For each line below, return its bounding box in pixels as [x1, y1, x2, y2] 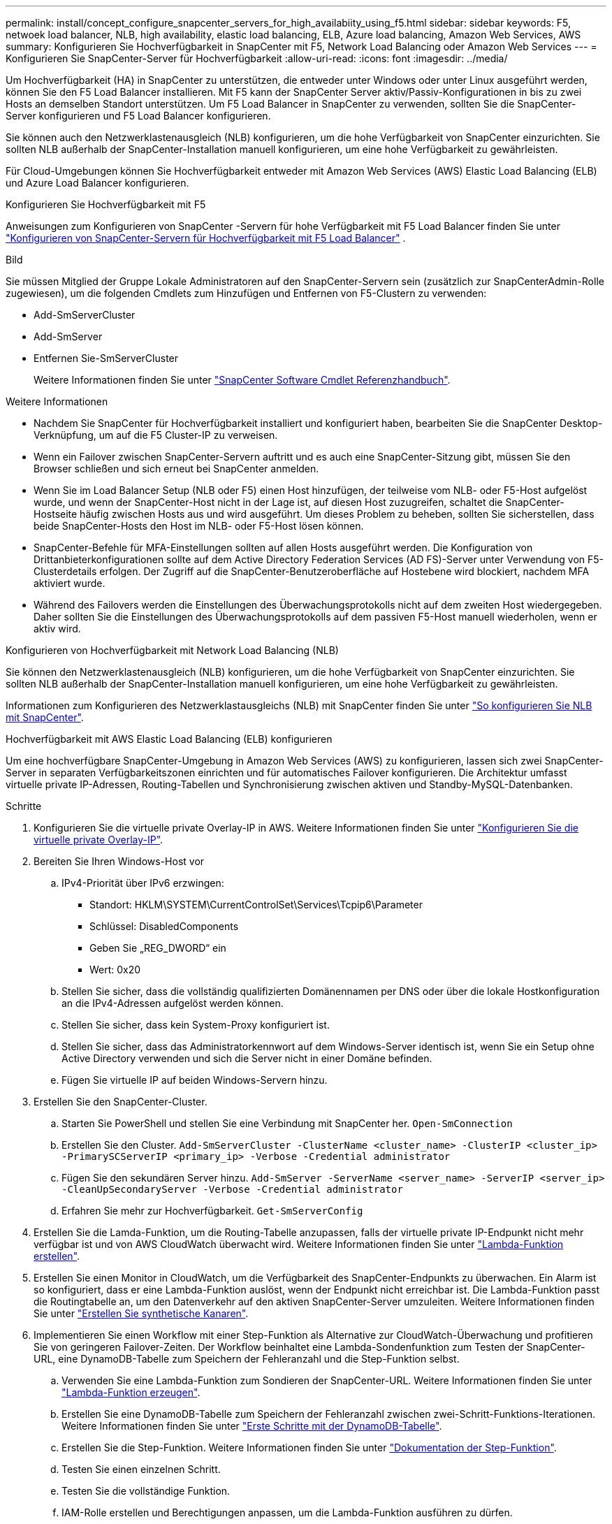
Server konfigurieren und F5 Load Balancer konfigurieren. [6, 110, 271, 122]
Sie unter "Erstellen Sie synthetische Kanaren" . [34, 1307, 249, 1319]
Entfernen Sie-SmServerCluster [34, 352, 179, 364]
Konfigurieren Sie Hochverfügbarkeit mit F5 [6, 198, 206, 210]
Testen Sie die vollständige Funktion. [61, 1485, 231, 1497]
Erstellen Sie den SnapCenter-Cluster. [34, 1096, 207, 1108]
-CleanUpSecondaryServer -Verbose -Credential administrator [61, 1184, 403, 1195]
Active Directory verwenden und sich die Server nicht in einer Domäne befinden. [61, 1052, 432, 1064]
